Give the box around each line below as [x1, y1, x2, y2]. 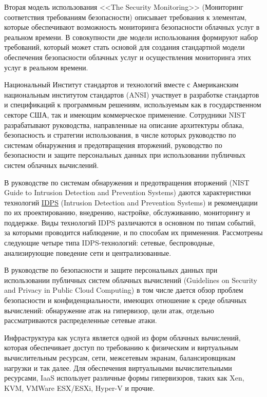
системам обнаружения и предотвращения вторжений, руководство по [4, 139, 222, 150]
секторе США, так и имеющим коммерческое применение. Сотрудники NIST [4, 109, 246, 120]
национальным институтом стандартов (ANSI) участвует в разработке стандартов [4, 89, 259, 100]
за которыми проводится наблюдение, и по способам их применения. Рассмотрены [4, 227, 263, 238]
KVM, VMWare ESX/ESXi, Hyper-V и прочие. [4, 382, 155, 393]
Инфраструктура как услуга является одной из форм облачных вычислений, [4, 332, 241, 343]
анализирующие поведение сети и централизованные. [4, 247, 171, 258]
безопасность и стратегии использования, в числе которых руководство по [4, 129, 236, 140]
